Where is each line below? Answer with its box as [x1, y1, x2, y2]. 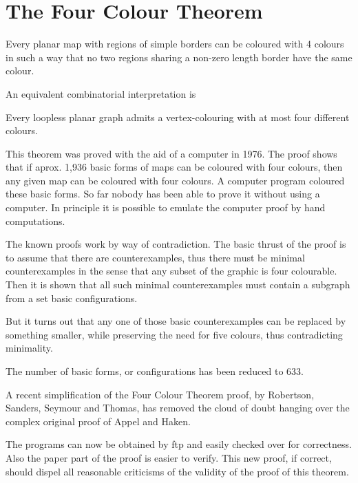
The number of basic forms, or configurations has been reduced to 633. [6, 364, 304, 378]
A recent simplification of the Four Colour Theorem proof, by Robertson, [6, 387, 315, 401]
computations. [6, 213, 65, 228]
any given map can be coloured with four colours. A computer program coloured [6, 173, 345, 187]
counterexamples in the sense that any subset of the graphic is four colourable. [6, 264, 337, 278]
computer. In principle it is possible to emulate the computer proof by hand [6, 200, 326, 215]
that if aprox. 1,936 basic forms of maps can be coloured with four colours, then [6, 160, 343, 174]
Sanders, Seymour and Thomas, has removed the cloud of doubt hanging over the [6, 400, 350, 415]
